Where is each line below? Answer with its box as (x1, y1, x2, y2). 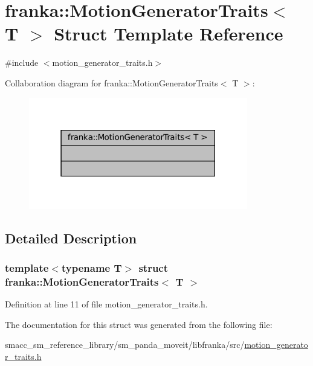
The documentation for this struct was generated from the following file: (5, 318, 273, 330)
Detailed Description (5, 228, 137, 247)
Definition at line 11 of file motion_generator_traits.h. (5, 298, 208, 310)
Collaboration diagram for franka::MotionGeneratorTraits (5, 76, 218, 89)
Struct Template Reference (54, 21, 283, 46)
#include (5, 56, 39, 69)
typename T (61, 260, 122, 275)
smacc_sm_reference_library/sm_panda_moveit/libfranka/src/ (5, 338, 245, 351)
